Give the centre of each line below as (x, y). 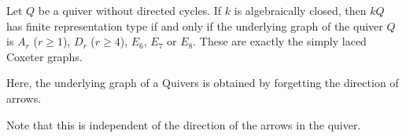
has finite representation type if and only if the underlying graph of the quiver (195, 25)
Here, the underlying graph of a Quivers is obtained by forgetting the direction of (203, 83)
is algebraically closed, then (300, 10)
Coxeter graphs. (44, 56)
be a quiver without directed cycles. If (130, 10)
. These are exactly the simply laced (280, 41)
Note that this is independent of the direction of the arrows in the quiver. (184, 124)
